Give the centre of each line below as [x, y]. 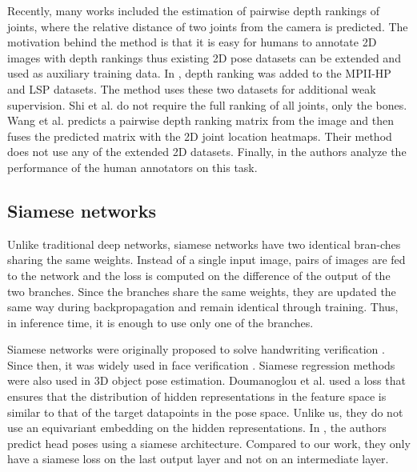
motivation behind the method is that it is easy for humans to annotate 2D [192, 42]
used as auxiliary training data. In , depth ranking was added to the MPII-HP [199, 73]
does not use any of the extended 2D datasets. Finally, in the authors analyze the [207, 152]
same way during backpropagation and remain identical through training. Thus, [203, 307]
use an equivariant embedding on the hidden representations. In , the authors [197, 428]
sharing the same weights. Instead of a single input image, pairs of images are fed [206, 260]
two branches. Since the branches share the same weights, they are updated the [202, 291]
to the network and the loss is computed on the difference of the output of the [199, 275]
